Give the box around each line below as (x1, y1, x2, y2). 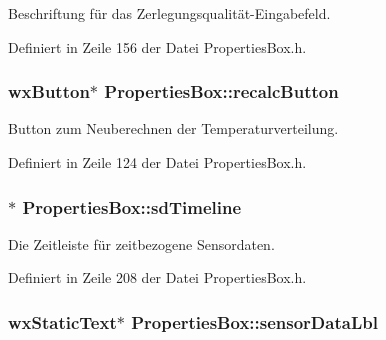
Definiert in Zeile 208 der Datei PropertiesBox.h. (8, 267, 307, 288)
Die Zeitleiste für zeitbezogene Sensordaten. (8, 233, 275, 254)
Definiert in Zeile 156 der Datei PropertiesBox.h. (8, 36, 307, 57)
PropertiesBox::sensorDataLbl (131, 309, 378, 334)
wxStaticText (8, 309, 117, 334)
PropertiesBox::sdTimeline (22, 194, 242, 219)
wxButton (8, 79, 90, 104)
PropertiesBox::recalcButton (104, 79, 339, 104)
